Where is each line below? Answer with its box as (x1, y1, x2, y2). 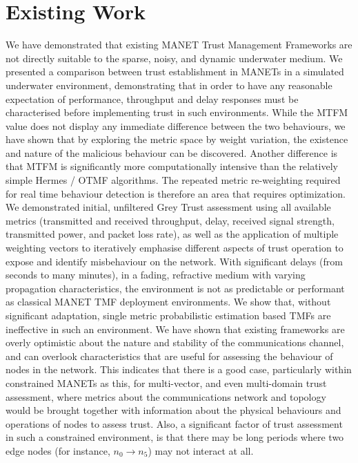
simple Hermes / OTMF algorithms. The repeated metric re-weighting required (6, 173, 341, 187)
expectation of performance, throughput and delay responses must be (6, 91, 299, 106)
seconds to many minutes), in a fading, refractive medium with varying (6, 267, 306, 282)
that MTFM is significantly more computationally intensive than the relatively (6, 159, 338, 173)
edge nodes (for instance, (6, 443, 110, 457)
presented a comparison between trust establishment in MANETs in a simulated (6, 64, 344, 79)
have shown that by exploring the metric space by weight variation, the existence (6, 132, 348, 147)
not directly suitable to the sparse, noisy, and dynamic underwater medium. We (6, 50, 343, 65)
